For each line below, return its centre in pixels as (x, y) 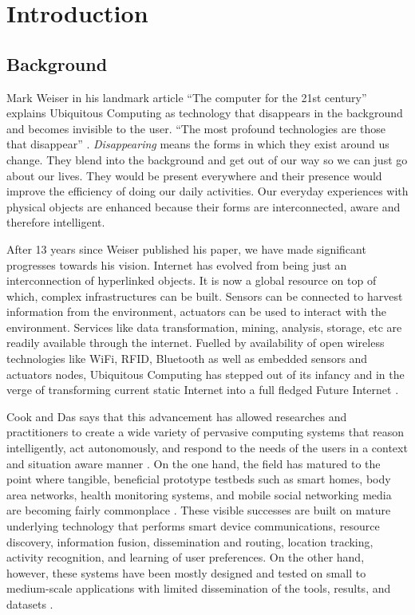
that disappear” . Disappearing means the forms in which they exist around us (198, 144)
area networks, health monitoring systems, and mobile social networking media (199, 494)
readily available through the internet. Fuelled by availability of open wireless (196, 343)
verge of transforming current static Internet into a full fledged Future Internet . (203, 390)
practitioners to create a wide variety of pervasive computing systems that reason (206, 432)
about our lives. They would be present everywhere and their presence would (194, 175)
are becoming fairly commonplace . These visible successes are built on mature (199, 510)
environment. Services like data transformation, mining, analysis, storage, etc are (204, 327)
